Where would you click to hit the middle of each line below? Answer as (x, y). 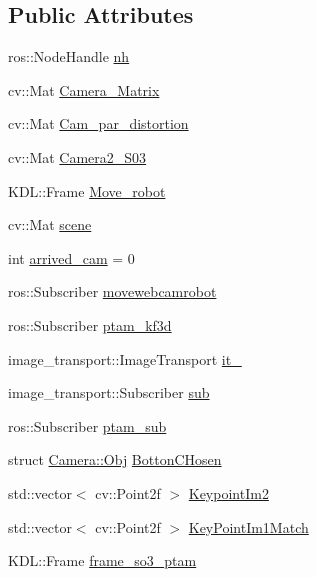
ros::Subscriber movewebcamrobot (112, 291)
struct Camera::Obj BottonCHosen (115, 459)
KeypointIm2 (228, 492)
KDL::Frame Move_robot (87, 190)
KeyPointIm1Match (248, 526)
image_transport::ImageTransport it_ (125, 358)
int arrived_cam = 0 (71, 257)
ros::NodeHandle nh (69, 56)
